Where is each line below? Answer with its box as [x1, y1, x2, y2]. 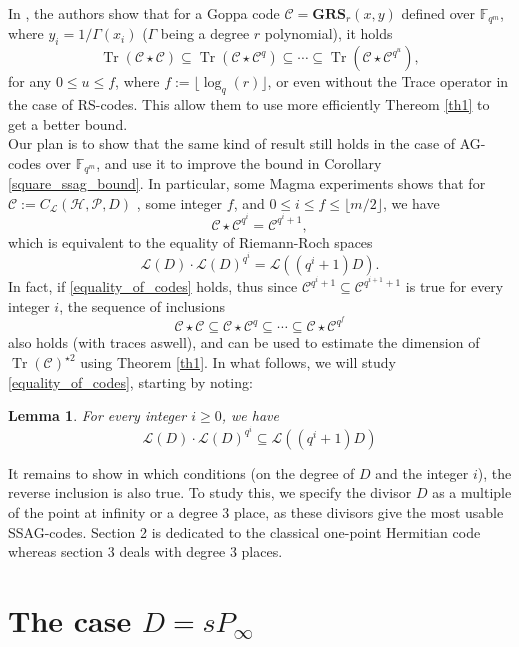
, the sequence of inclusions [59, 295, 226, 316]
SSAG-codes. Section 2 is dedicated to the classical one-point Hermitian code [8, 521, 481, 542]
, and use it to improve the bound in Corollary [96, 152, 382, 173]
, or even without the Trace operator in [267, 71, 509, 92]
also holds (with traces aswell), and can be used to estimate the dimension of [8, 332, 480, 353]
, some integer [136, 192, 223, 213]
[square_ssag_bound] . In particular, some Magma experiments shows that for [8, 173, 486, 194]
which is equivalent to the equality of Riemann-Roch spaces [8, 231, 373, 252]
